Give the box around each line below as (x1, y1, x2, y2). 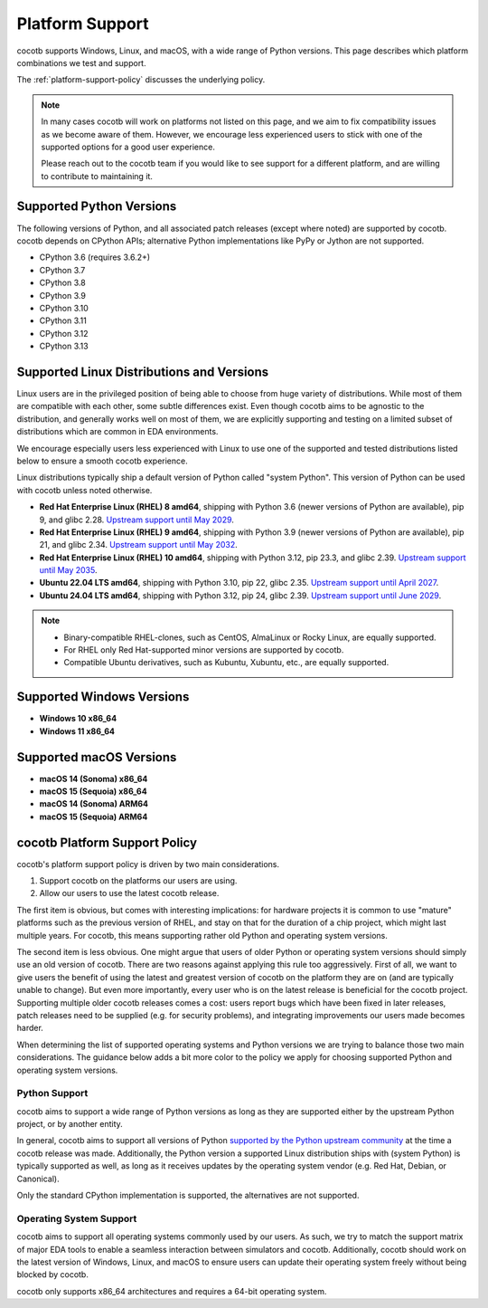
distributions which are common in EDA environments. (16, 426, 219, 437)
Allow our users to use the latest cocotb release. (39, 888, 220, 899)
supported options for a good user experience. (41, 141, 216, 152)
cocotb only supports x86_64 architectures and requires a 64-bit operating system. (16, 1285, 327, 1296)
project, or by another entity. (16, 1119, 124, 1130)
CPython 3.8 (39, 277, 86, 289)
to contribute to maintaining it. (41, 170, 154, 181)
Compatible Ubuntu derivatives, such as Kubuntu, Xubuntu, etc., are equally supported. (63, 657, 389, 668)
